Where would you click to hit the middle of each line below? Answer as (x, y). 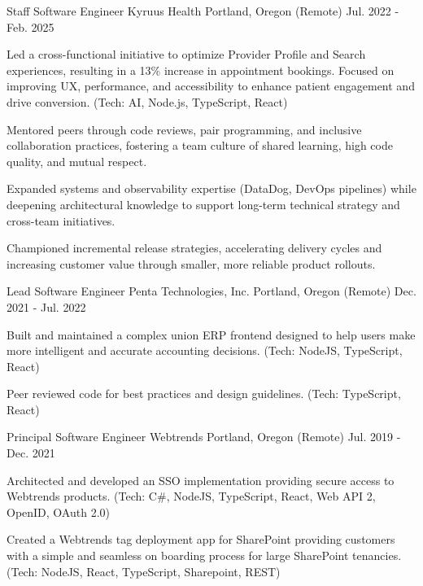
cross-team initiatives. (61, 220)
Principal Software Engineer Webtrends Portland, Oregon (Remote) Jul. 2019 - (204, 437)
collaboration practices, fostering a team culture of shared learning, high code (200, 145)
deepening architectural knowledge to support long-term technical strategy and (203, 204)
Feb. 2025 (31, 26)
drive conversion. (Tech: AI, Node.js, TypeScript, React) (147, 101)
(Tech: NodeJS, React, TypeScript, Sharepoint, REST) (144, 571)
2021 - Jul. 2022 (46, 306)
